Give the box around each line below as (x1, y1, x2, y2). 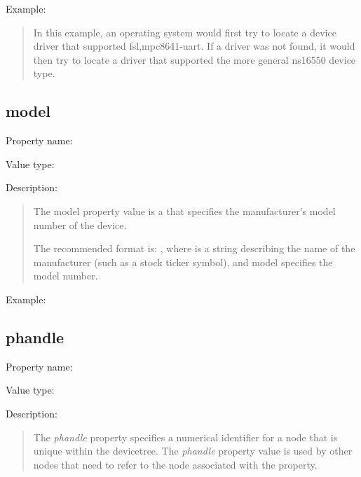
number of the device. (33, 217, 127, 232)
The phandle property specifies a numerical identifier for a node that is (33, 429, 338, 444)
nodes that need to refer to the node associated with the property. (33, 457, 318, 471)
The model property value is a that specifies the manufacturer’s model (33, 203, 336, 218)
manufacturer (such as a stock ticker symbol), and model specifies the (33, 254, 333, 269)
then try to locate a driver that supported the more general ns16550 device (33, 52, 356, 67)
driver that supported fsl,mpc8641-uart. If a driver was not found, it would (33, 39, 355, 53)
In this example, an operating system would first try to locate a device (33, 25, 336, 39)
